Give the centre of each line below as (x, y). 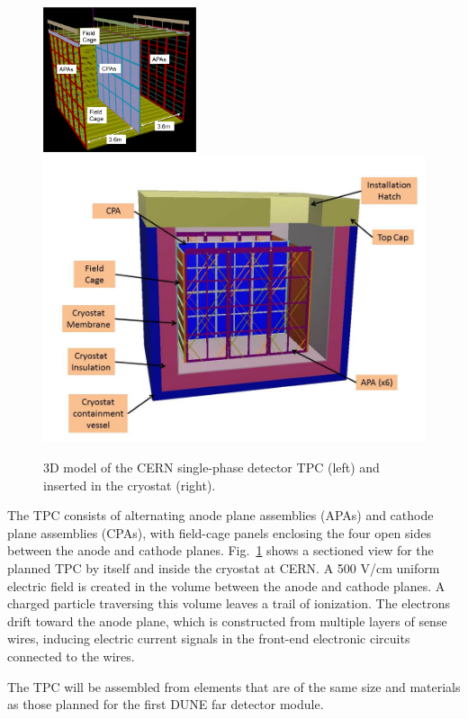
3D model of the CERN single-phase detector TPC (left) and (211, 467)
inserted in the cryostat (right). (130, 485)
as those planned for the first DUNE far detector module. (166, 704)
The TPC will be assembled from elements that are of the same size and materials (234, 686)
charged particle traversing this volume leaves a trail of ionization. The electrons (229, 603)
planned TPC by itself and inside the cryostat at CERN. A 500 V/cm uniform (224, 568)
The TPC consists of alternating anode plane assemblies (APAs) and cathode (220, 515)
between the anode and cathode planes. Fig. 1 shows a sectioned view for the (220, 550)
